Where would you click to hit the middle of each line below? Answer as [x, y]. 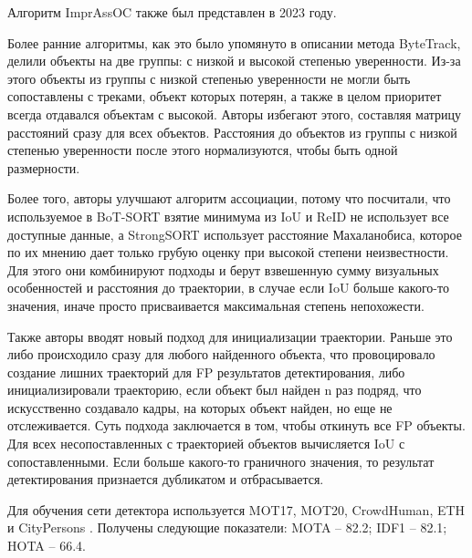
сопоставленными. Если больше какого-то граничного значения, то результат [221, 461]
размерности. [44, 167]
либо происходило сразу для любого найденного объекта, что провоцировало [221, 354]
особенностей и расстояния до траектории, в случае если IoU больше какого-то [228, 288]
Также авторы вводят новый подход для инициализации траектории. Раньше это [230, 336]
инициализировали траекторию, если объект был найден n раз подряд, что [215, 390]
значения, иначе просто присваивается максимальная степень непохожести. [216, 305]
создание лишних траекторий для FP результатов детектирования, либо [206, 372]
